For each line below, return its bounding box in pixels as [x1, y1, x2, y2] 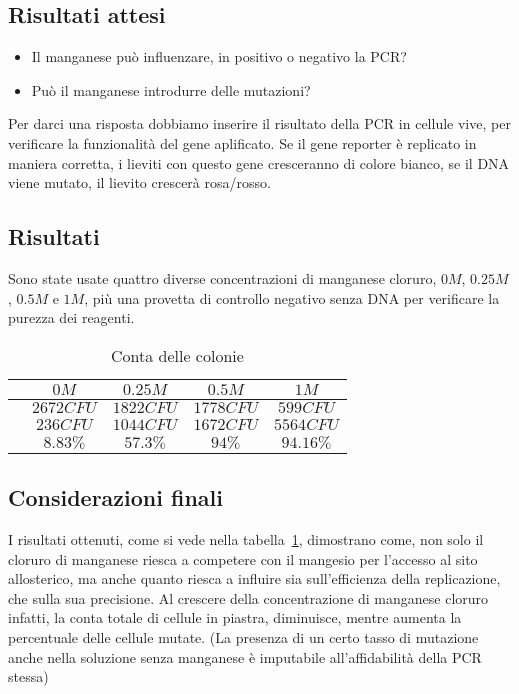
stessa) [8, 666, 49, 687]
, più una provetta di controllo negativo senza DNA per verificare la [84, 287, 500, 308]
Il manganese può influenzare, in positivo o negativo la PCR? [31, 46, 407, 67]
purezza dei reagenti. [8, 307, 135, 328]
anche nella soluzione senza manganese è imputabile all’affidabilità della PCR [8, 646, 482, 667]
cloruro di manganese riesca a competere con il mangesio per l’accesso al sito [8, 548, 478, 569]
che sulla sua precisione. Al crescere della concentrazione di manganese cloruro [8, 587, 489, 608]
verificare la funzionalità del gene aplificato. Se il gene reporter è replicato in [8, 132, 477, 153]
